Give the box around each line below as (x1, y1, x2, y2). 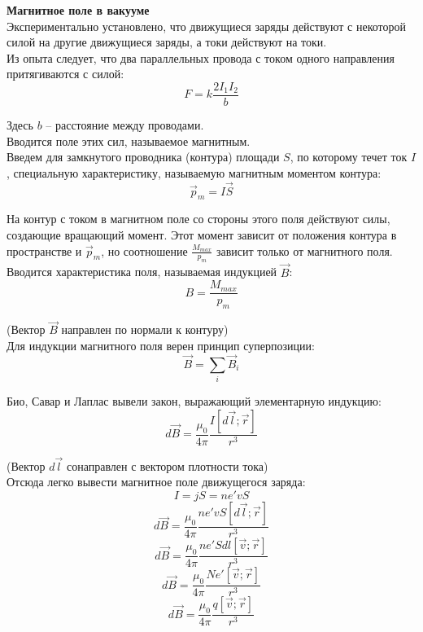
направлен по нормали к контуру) (61, 321, 229, 338)
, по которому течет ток (290, 148, 408, 165)
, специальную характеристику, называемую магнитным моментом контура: (7, 164, 382, 181)
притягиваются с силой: (7, 65, 124, 82)
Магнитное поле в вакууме (7, 2, 150, 18)
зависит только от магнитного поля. (216, 242, 393, 259)
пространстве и (7, 242, 82, 259)
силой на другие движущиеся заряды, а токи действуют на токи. (7, 33, 327, 50)
